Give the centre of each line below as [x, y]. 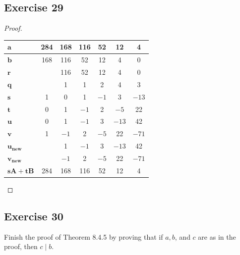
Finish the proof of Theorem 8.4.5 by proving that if [84, 236]
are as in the [217, 236]
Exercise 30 [34, 216]
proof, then [21, 246]
